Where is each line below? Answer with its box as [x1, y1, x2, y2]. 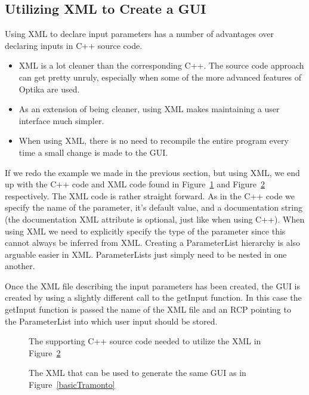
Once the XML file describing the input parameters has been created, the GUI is [5, 279, 301, 292]
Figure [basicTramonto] [29, 378, 115, 391]
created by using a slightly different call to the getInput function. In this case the [5, 291, 302, 304]
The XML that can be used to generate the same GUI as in [29, 366, 246, 379]
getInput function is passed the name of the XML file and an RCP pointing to [5, 303, 291, 316]
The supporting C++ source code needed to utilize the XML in [29, 335, 261, 347]
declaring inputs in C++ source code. [5, 39, 143, 51]
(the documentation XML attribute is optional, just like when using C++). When [5, 212, 305, 225]
